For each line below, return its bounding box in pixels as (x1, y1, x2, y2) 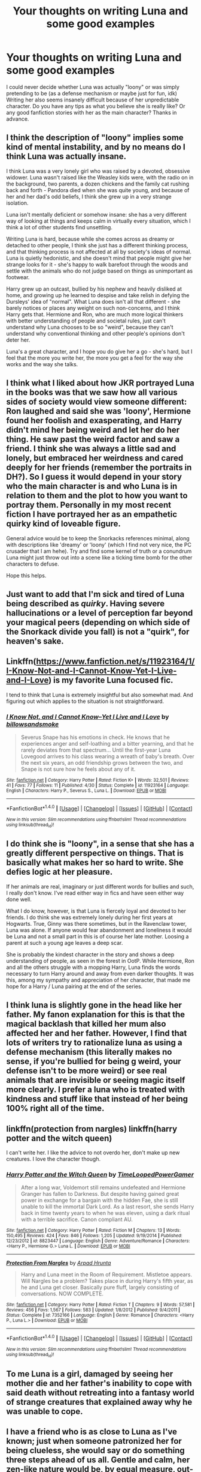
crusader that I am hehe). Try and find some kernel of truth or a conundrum (6, 547, 192, 555)
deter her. (6, 336, 31, 343)
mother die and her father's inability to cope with (6, 1378, 193, 1388)
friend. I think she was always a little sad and (6, 444, 176, 454)
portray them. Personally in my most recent (6, 500, 172, 510)
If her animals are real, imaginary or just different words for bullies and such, (6, 882, 194, 890)
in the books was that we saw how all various (6, 387, 178, 397)
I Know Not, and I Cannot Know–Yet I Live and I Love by (6, 713, 169, 721)
